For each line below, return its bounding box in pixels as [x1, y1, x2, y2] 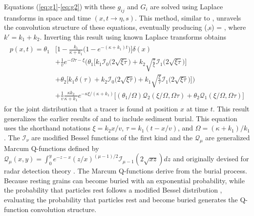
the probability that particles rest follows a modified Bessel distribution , [4, 185, 222, 195]
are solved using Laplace [150, 1, 223, 11]
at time [186, 103, 208, 113]
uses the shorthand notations [4, 123, 90, 133]
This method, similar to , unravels [139, 12, 241, 22]
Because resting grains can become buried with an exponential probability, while [4, 175, 245, 185]
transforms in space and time [4, 12, 91, 22]
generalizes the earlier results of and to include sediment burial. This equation [4, 113, 237, 123]
